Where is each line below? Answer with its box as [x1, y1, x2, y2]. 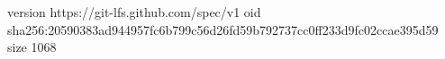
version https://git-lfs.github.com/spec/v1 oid [7, 3, 261, 21]
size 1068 [7, 38, 57, 56]
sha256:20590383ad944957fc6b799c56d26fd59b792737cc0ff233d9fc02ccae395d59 [7, 20, 439, 38]
